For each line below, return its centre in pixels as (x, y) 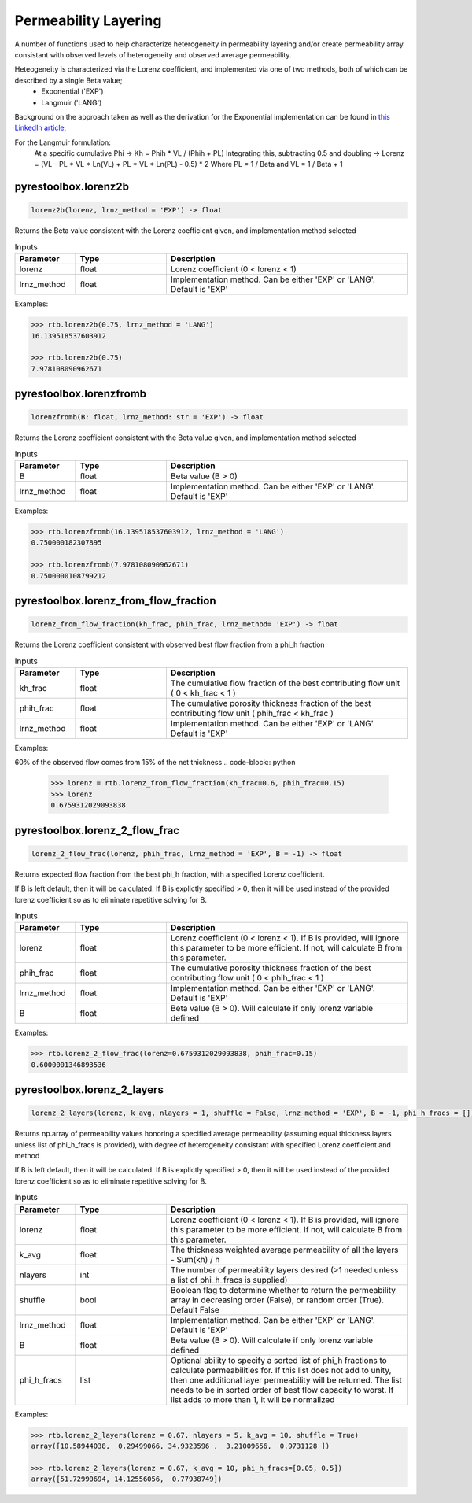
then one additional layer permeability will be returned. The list (286, 1379)
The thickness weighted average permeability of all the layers (284, 1250)
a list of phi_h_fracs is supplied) (229, 1280)
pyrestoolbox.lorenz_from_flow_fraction (115, 601)
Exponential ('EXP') (72, 91)
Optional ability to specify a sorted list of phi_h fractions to (278, 1360)
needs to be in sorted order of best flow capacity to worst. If (282, 1390)
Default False (195, 1309)
